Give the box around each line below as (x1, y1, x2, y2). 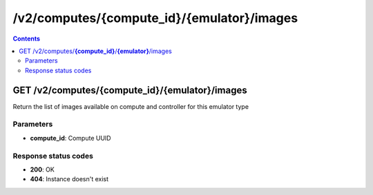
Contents (12, 34, 41, 43)
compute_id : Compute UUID (30, 134, 111, 142)
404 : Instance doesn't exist (30, 175, 109, 183)
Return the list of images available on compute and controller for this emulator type (12, 102, 249, 110)
